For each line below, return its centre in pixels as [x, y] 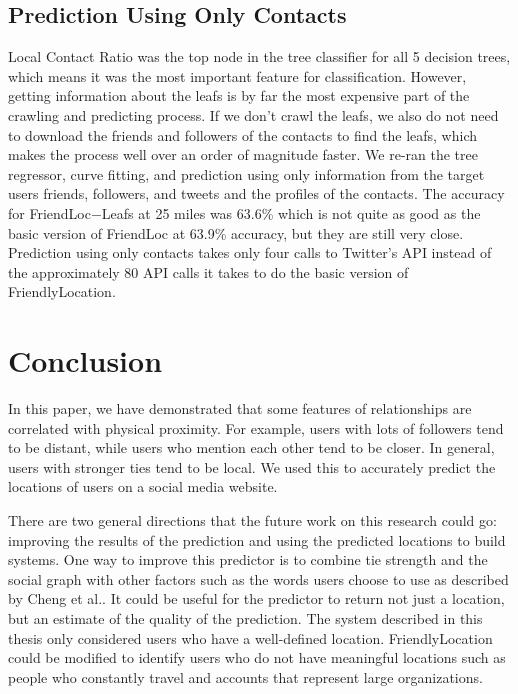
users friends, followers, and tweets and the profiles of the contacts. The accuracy [256, 193]
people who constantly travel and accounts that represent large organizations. [245, 676]
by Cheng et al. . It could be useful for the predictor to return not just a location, [256, 598]
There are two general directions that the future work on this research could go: [252, 520]
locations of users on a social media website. [143, 486]
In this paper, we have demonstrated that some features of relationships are [240, 408]
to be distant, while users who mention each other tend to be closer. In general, [251, 447]
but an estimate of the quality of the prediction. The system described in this [245, 617]
